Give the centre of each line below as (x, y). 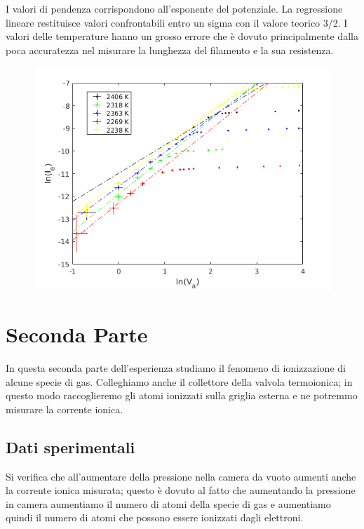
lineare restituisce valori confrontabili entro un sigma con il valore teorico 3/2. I (177, 22)
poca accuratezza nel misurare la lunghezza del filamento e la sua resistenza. (170, 49)
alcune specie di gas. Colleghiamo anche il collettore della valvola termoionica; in (179, 381)
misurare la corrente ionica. (65, 409)
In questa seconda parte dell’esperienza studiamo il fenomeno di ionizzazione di (176, 368)
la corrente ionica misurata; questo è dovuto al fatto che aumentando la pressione (181, 490)
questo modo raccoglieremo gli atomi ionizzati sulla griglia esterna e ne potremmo (182, 395)
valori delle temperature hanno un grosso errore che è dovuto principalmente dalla (182, 36)
